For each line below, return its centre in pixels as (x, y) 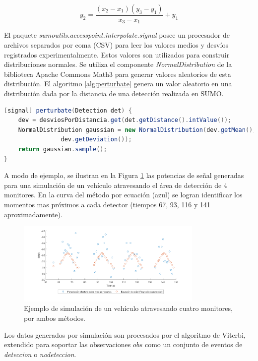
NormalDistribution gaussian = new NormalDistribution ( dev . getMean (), (137, 130)
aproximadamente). (33, 214)
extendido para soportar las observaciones (67, 344)
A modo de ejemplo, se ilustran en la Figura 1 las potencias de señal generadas (124, 175)
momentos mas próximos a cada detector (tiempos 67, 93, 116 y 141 (107, 204)
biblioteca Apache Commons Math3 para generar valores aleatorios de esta (118, 74)
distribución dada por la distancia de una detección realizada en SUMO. (114, 93)
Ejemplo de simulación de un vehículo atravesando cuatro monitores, (128, 308)
